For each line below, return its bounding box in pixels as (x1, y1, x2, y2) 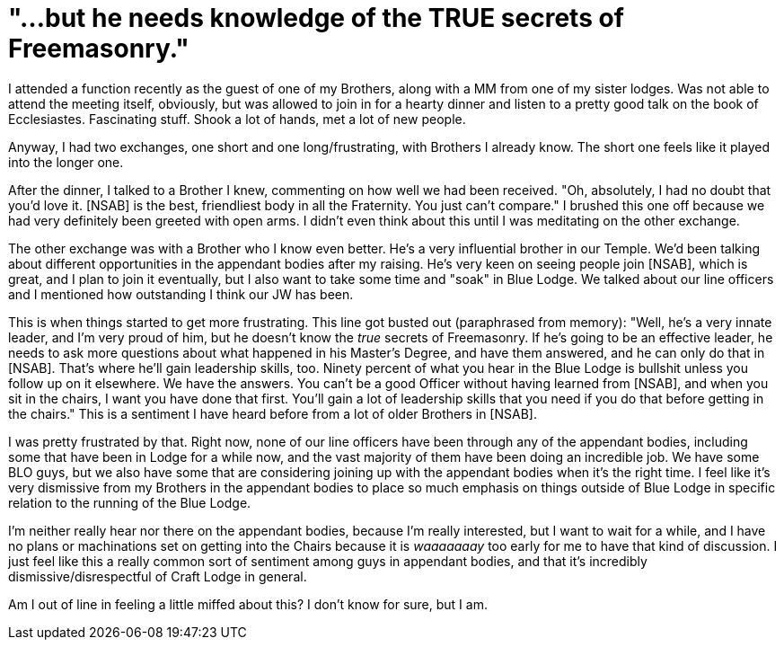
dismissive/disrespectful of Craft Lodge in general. (8, 568, 307, 584)
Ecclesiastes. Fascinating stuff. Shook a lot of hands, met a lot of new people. (8, 111, 466, 127)
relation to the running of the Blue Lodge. (8, 494, 251, 510)
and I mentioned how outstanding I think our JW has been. (8, 286, 354, 302)
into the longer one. (8, 154, 124, 170)
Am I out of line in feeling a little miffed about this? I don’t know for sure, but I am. (8, 596, 488, 612)
